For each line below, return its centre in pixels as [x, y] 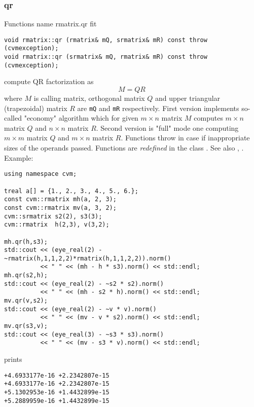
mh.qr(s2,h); [26, 275]
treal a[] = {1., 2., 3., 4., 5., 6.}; [71, 191]
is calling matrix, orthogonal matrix [89, 98]
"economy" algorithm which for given [81, 118]
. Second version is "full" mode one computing [167, 127]
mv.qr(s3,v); [26, 326]
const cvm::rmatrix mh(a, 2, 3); [60, 199]
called [13, 118]
